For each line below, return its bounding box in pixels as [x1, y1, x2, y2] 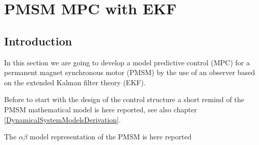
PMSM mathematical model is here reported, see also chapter [4, 104, 197, 114]
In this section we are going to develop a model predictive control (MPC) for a [4, 57, 250, 67]
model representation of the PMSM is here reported [30, 131, 192, 142]
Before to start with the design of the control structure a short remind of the [4, 94, 244, 105]
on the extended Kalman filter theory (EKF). [4, 77, 146, 87]
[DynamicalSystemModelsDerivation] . [4, 114, 121, 125]
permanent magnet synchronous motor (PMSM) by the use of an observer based [4, 67, 255, 78]
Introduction [4, 33, 72, 49]
